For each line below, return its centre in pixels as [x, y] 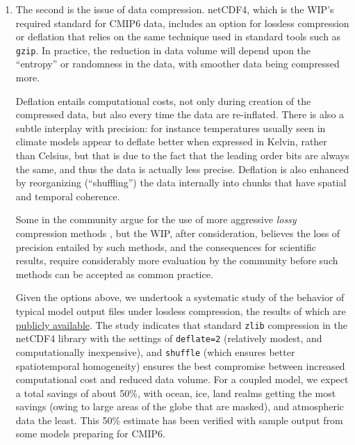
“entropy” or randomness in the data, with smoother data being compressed [177, 64]
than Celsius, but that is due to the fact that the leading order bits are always [182, 155]
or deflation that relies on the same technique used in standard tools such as [178, 37]
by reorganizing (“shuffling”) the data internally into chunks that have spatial [181, 183]
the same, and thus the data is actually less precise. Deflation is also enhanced [182, 169]
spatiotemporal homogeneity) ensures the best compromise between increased [180, 365]
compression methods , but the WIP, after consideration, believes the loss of [178, 233]
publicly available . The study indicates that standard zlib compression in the [181, 324]
